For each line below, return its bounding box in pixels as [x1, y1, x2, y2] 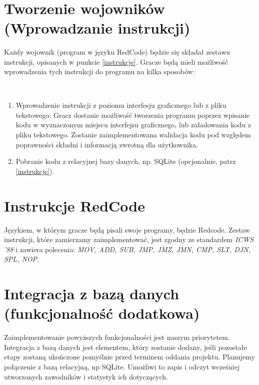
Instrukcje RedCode [4, 195, 145, 216]
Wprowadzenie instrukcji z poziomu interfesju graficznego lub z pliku [15, 100, 226, 110]
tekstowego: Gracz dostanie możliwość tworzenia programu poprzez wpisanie [15, 109, 250, 120]
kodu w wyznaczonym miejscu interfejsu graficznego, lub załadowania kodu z [15, 119, 251, 130]
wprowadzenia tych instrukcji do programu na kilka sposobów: [4, 66, 195, 77]
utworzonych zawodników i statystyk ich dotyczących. [4, 371, 168, 381]
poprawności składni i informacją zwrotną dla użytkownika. [15, 139, 198, 149]
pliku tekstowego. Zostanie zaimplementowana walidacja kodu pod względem [15, 129, 251, 140]
